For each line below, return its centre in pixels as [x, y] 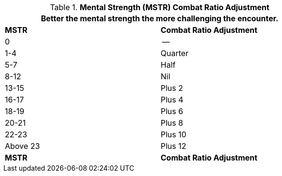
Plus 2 [172, 88]
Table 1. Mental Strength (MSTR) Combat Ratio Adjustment [160, 7]
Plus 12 [173, 146]
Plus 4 [172, 100]
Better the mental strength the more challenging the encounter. [160, 18]
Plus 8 [172, 123]
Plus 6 [172, 111]
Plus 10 [173, 134]
